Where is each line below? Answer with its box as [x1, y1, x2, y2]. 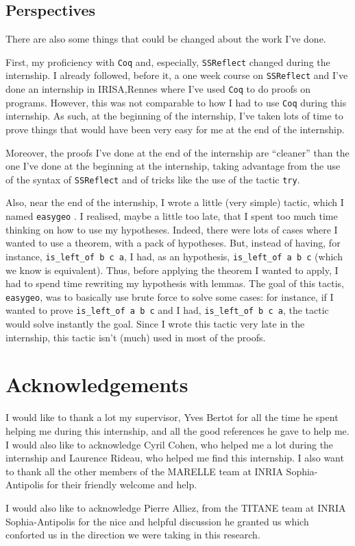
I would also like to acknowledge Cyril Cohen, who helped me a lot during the [5, 437, 334, 451]
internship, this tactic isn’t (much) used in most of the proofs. [5, 330, 266, 344]
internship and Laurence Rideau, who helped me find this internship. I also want [5, 451, 344, 465]
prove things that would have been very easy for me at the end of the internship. [5, 122, 345, 137]
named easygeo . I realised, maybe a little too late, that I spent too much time [5, 209, 338, 223]
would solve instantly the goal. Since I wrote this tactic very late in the [5, 317, 305, 331]
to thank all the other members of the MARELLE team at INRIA [5, 464, 283, 478]
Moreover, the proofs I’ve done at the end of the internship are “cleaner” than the [5, 145, 350, 159]
